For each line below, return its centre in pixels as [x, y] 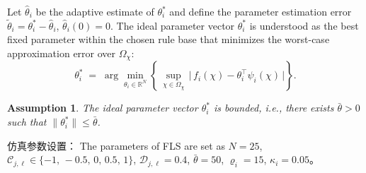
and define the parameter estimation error [261, 11]
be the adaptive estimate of [95, 11]
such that [27, 122]
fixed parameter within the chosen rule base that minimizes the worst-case [168, 39]
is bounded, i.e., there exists [274, 108]
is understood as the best [304, 25]
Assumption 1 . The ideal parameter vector [103, 108]
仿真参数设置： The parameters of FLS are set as [116, 145]
